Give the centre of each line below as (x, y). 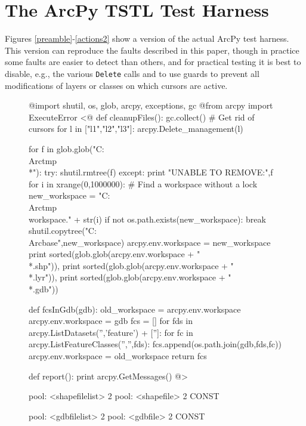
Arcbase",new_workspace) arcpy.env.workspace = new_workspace (150, 242)
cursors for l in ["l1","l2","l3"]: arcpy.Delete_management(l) (136, 129)
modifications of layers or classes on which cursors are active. (116, 85)
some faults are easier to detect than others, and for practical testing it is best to (153, 62)
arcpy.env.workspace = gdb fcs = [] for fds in (111, 321)
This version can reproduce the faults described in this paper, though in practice (152, 50)
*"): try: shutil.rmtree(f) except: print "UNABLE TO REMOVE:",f (151, 172)
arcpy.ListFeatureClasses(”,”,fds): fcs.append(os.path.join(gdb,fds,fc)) (155, 344)
